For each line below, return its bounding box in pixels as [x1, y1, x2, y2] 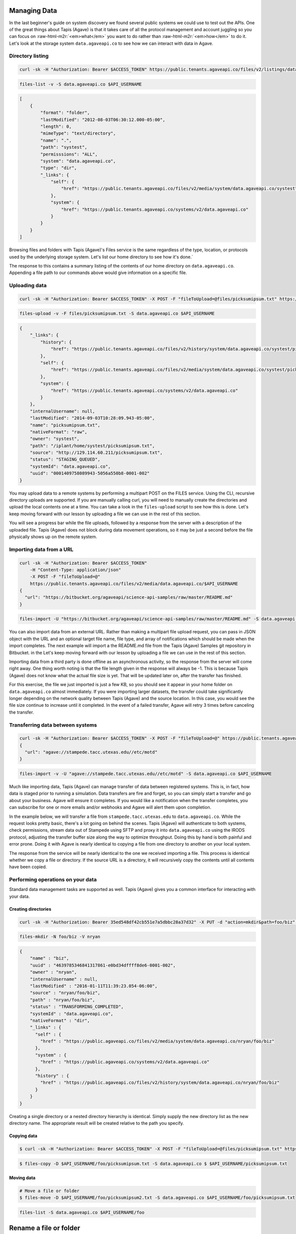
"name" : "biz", [30, 956, 69, 961]
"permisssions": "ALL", [40, 151, 98, 157]
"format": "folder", [40, 110, 90, 116]
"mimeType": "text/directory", [40, 131, 116, 136]
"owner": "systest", [30, 436, 80, 442]
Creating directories [9, 906, 51, 912]
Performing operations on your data [9, 876, 97, 883]
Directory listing [9, 52, 49, 59]
